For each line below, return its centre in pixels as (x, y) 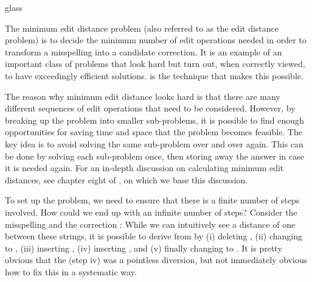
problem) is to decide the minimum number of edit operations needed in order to (156, 40)
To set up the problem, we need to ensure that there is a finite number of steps (152, 200)
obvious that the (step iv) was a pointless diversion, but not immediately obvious (156, 260)
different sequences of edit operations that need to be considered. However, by (150, 108)
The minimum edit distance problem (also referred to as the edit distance (142, 28)
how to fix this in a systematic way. (71, 271)
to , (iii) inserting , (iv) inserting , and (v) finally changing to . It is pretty (144, 248)
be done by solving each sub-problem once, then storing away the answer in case (155, 156)
